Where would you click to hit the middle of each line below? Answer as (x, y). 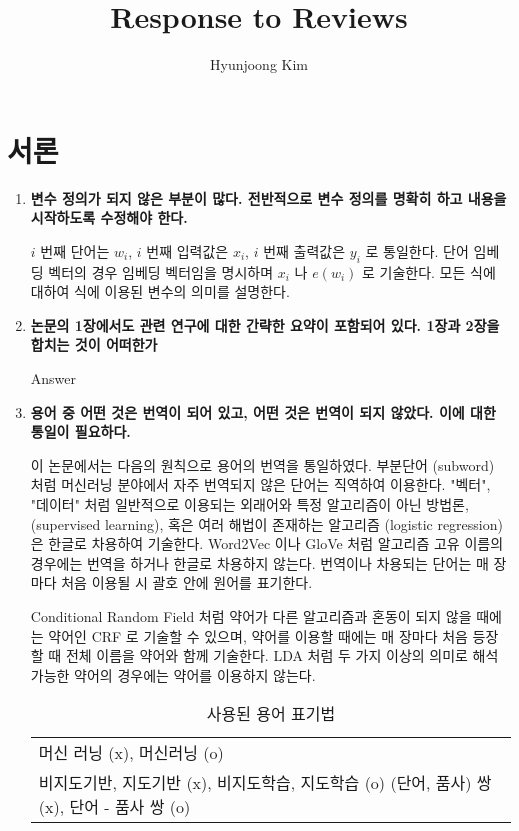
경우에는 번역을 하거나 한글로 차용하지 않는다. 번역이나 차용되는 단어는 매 (259, 562)
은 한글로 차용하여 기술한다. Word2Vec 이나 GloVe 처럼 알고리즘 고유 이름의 (267, 543)
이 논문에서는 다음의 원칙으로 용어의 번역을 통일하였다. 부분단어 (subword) (262, 464)
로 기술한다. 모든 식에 (429, 271)
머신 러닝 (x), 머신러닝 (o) (131, 753)
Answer (53, 378)
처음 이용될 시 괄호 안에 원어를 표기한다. (187, 582)
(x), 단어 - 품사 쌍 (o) (114, 807)
